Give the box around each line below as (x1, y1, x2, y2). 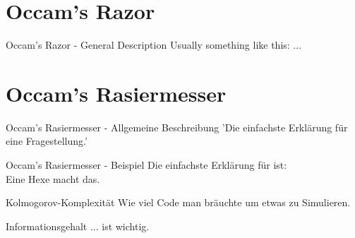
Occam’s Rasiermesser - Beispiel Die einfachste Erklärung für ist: (6, 157, 287, 172)
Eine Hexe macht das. (6, 171, 100, 186)
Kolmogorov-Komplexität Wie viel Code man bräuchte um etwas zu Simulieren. (6, 195, 351, 210)
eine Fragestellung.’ (6, 133, 88, 148)
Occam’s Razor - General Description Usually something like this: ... (6, 37, 302, 52)
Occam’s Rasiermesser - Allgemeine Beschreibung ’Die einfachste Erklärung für (6, 119, 348, 134)
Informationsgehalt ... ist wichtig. (6, 218, 150, 233)
